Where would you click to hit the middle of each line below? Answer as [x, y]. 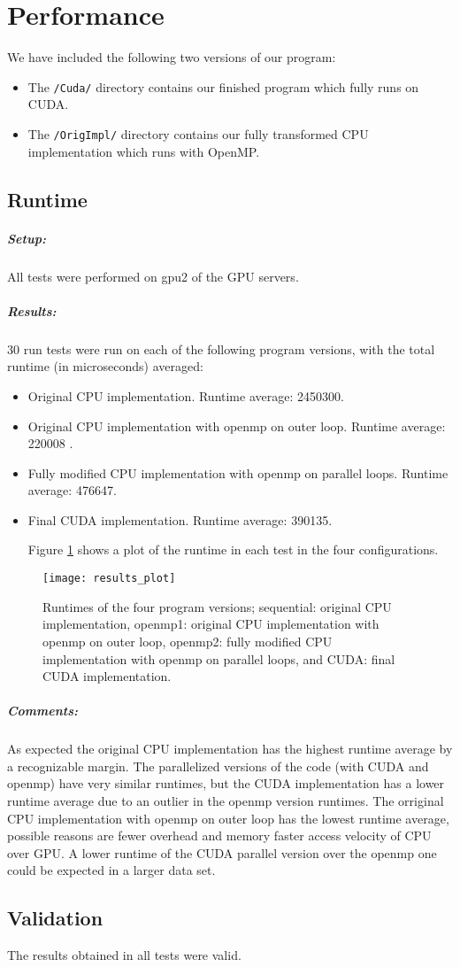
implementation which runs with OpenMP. [144, 151]
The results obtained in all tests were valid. [124, 955]
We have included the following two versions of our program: [172, 57]
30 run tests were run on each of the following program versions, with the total [221, 348]
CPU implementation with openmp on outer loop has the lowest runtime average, [228, 818]
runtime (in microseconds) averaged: [105, 366]
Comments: [43, 711]
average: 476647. [72, 490]
